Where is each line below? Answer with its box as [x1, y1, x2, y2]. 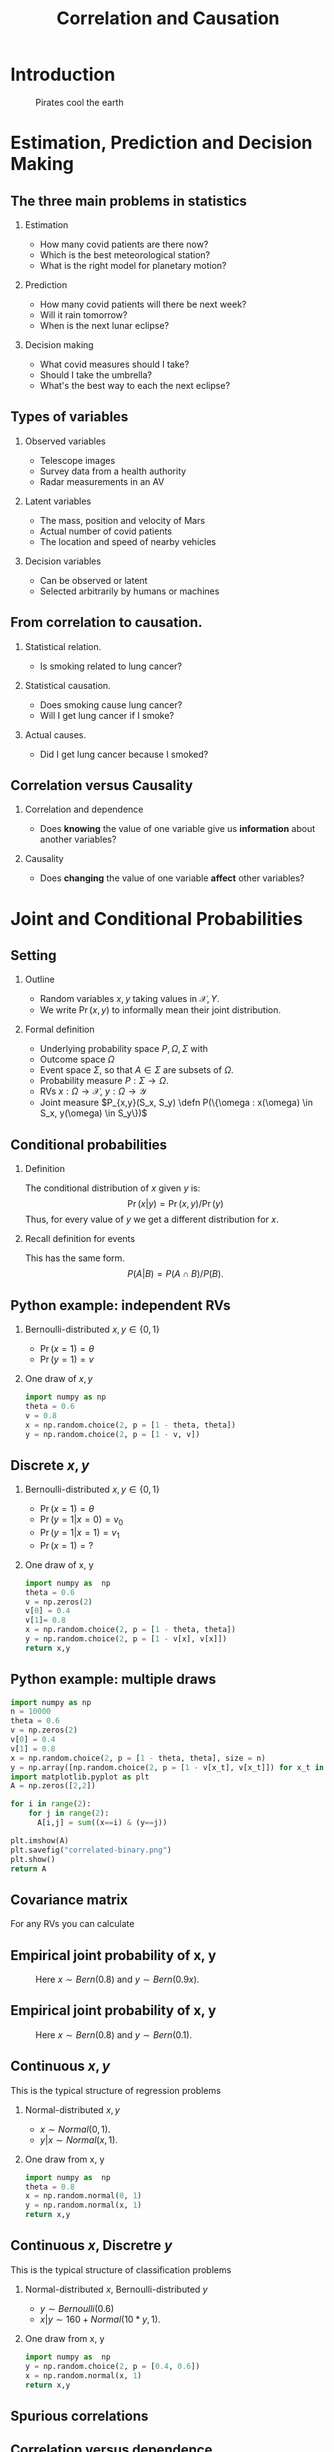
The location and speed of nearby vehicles [39, 535, 217, 547]
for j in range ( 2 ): [28, 1808, 110, 1819]
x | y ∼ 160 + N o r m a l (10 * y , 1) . [39, 2313, 161, 2325]
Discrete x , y [10, 1457, 90, 1474]
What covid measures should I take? [39, 358, 190, 370]
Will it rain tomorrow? [39, 308, 128, 321]
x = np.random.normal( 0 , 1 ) [24, 2191, 142, 2201]
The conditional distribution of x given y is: [24, 1182, 201, 1194]
